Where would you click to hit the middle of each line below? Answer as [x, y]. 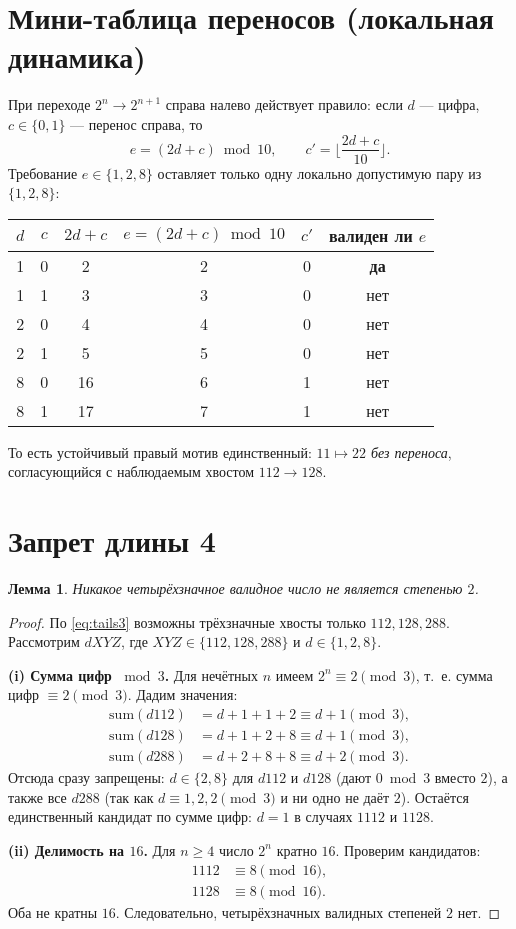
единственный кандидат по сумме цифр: [130, 816]
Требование [43, 172]
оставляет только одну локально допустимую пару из [319, 172]
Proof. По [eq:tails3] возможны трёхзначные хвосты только [187, 621]
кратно [296, 849]
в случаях [323, 816]
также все [37, 796]
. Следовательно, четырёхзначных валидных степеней [278, 911]
